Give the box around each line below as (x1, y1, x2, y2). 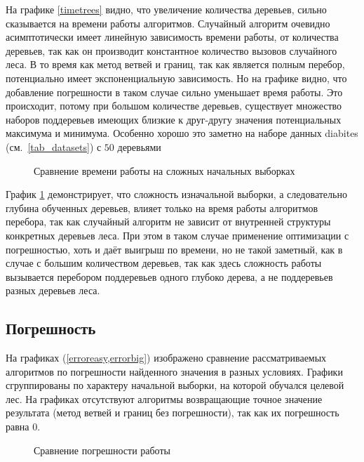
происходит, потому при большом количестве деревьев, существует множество (6, 98, 342, 113)
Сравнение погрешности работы (34, 442, 170, 457)
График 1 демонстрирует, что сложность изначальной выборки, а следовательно (6, 187, 347, 202)
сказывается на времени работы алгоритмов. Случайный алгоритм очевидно (6, 15, 330, 30)
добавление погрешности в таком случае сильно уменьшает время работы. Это (6, 84, 343, 99)
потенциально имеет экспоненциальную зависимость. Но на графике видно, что (6, 70, 347, 85)
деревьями (117, 139, 161, 154)
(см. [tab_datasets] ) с (6, 139, 102, 154)
